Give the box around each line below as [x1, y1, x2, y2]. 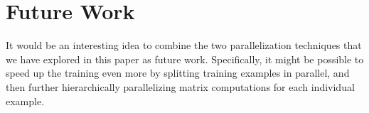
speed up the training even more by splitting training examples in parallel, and [6, 65, 350, 80]
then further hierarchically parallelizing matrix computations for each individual [6, 79, 355, 94]
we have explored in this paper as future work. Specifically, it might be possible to [6, 51, 364, 66]
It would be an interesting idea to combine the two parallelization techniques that [6, 38, 362, 53]
